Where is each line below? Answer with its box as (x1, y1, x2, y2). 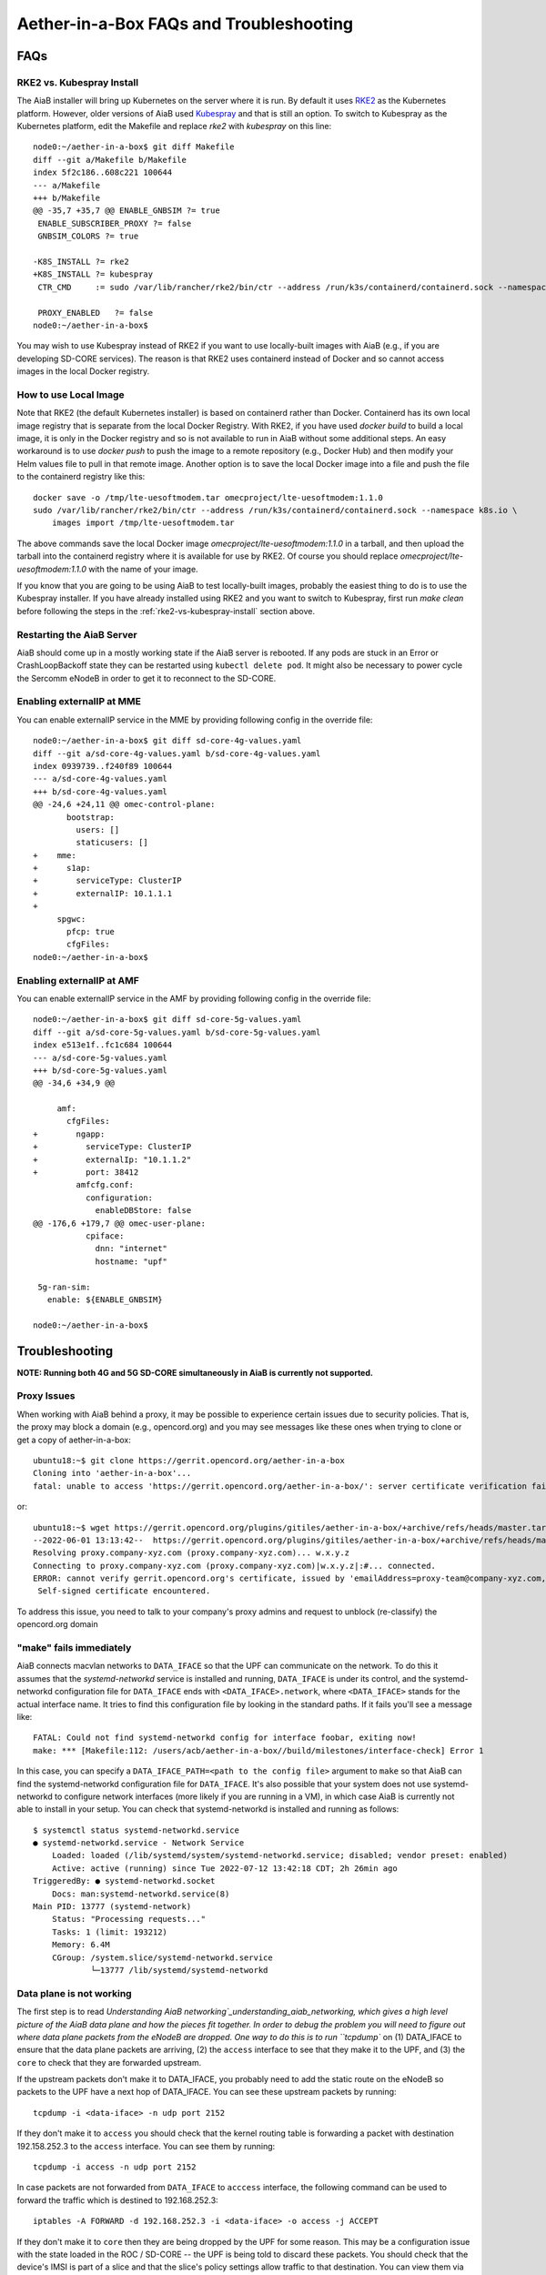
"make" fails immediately (16, 1642, 132, 1654)
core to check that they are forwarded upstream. (16, 2057, 202, 2068)
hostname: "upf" (95, 1256, 168, 1267)
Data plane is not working (16, 1987, 132, 1999)
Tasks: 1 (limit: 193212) (51, 1926, 168, 1937)
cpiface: (85, 1231, 125, 1241)
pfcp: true (66, 926, 116, 937)
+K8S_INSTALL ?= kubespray (33, 269, 154, 279)
